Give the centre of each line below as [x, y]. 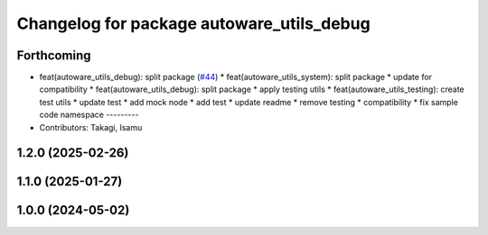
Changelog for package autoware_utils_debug [193, 23]
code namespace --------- [89, 115]
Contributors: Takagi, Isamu [91, 127]
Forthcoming [54, 55]
